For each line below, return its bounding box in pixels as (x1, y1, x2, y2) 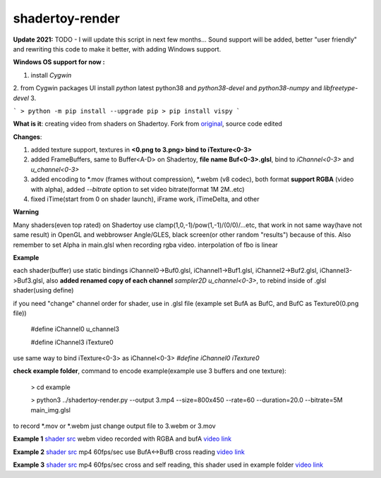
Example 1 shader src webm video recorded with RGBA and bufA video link (13, 434, 232, 443)
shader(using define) (13, 286, 74, 295)
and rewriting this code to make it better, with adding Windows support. (13, 44, 222, 53)
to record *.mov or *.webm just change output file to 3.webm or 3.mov (13, 422, 216, 430)
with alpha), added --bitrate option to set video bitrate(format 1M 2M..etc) (30, 185, 245, 193)
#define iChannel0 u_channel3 (30, 325, 120, 333)
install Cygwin (30, 71, 72, 79)
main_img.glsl (30, 405, 71, 414)
